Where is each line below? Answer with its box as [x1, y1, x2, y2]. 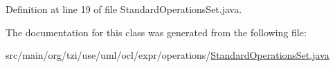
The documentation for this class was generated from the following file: [6, 25, 307, 39]
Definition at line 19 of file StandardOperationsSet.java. [6, 2, 242, 16]
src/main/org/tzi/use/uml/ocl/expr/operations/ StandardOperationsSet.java [6, 48, 329, 62]
